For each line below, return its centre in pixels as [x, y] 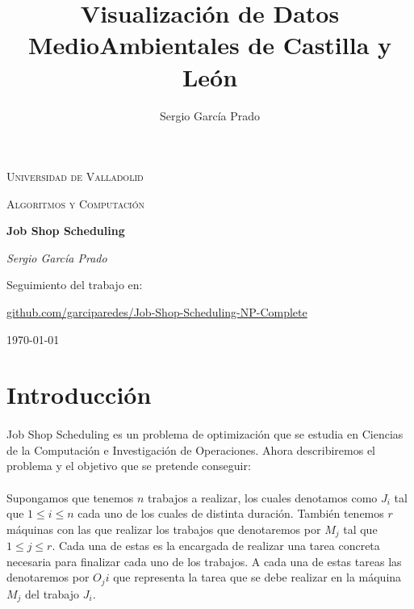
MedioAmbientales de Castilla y [210, 45]
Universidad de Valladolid [75, 176]
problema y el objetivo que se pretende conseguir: [129, 466]
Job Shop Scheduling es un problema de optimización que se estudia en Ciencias [205, 434]
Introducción [79, 395]
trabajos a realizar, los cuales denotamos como [263, 497]
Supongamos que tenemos [70, 497]
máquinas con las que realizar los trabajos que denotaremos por [164, 529]
